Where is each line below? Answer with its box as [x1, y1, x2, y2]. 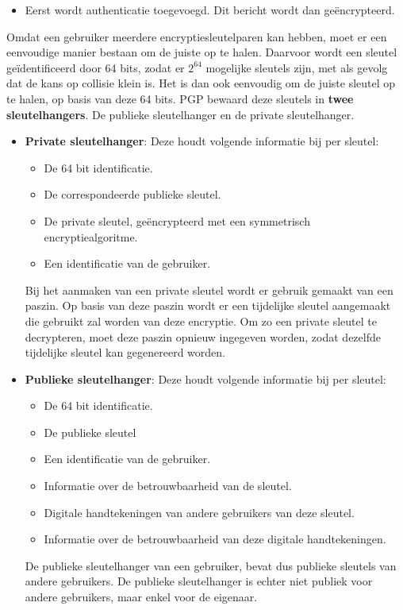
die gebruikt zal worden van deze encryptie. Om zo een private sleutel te [25, 312, 377, 329]
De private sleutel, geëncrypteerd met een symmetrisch [44, 212, 310, 229]
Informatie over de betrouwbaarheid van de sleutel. [44, 477, 292, 494]
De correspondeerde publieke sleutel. [44, 186, 221, 203]
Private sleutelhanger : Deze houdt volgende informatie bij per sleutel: [25, 133, 379, 149]
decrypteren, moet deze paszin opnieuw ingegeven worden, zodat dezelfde [25, 328, 381, 345]
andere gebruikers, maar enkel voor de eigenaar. [25, 589, 258, 605]
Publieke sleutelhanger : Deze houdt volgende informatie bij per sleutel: [25, 370, 386, 387]
